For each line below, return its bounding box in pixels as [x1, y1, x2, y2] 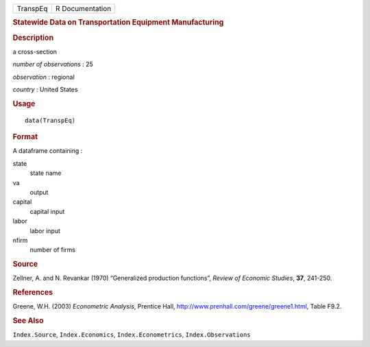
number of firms [29, 246, 75, 254]
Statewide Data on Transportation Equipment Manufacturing [12, 18, 224, 27]
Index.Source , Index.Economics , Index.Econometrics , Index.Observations [12, 331, 251, 339]
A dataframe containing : [12, 147, 83, 155]
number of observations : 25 [12, 60, 94, 69]
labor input [29, 226, 61, 235]
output [29, 188, 49, 196]
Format [12, 132, 38, 142]
